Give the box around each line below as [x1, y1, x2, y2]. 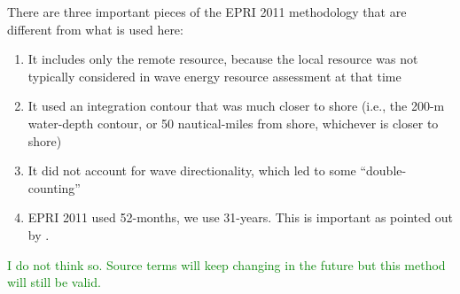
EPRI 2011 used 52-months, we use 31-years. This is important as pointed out [27, 208, 453, 227]
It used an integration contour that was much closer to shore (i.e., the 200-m [27, 97, 445, 115]
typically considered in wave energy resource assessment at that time [27, 66, 402, 85]
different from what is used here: [7, 19, 183, 38]
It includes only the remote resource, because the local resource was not [27, 50, 418, 68]
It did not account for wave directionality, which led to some [27, 161, 356, 180]
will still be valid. [7, 273, 101, 291]
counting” [27, 178, 81, 197]
